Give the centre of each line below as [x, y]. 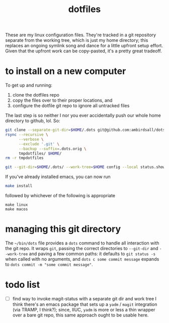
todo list [23, 285]
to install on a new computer [66, 71]
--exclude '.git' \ [39, 144]
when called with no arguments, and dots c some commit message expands [82, 259]
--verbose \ [31, 139]
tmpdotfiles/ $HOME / [40, 153]
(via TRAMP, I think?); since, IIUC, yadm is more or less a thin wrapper [84, 309]
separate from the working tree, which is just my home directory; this [77, 40]
